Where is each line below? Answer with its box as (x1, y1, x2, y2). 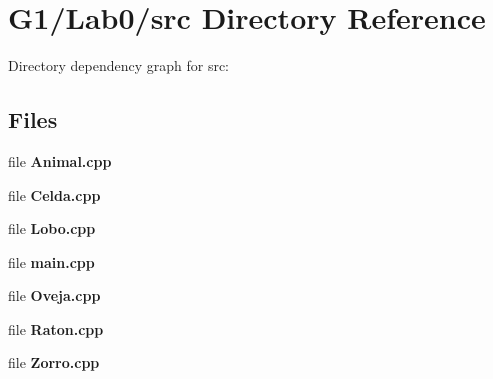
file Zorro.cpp (8, 352, 100, 373)
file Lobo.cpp (8, 218, 96, 239)
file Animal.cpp (8, 150, 112, 171)
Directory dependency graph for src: (8, 55, 229, 76)
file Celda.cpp (8, 184, 101, 205)
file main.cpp (8, 251, 95, 272)
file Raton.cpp (8, 318, 104, 339)
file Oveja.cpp (8, 285, 101, 306)
